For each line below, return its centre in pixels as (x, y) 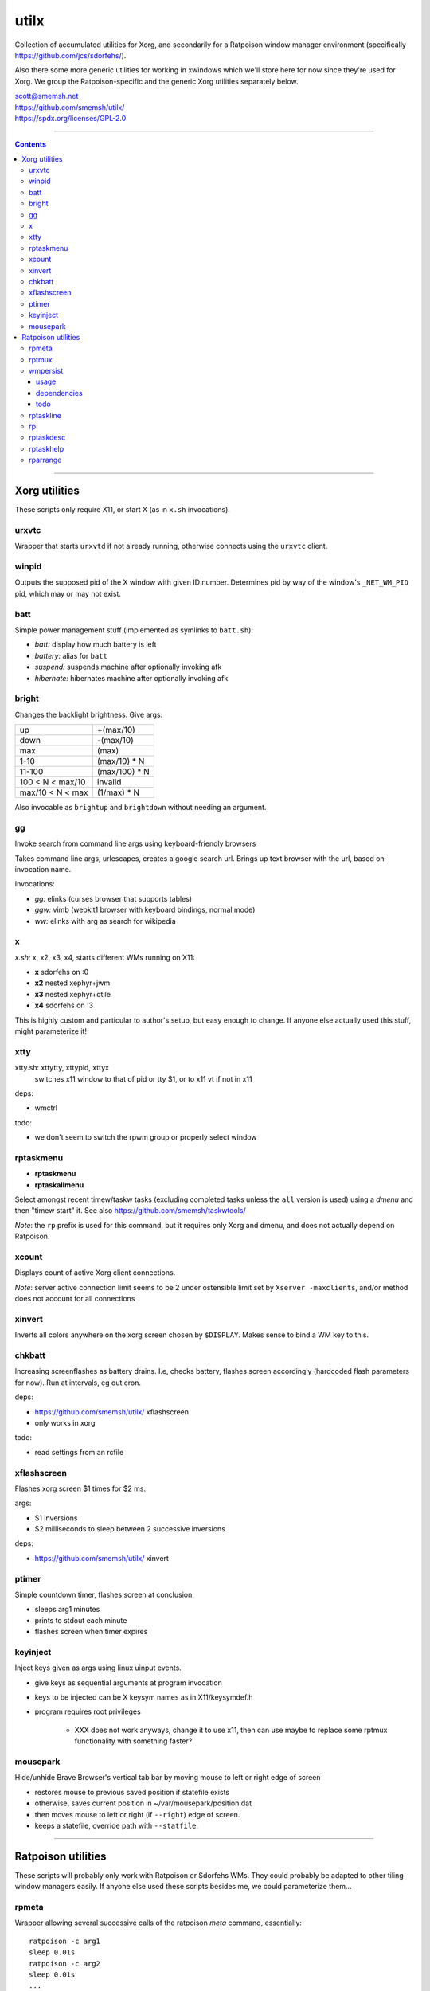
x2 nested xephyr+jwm (72, 983)
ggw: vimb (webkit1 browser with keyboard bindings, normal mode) (145, 910)
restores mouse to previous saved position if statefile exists (132, 1792)
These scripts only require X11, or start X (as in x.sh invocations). (123, 510)
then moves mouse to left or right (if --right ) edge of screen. (137, 1814)
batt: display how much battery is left (96, 644)
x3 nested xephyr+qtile (73, 994)
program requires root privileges (88, 1711)
